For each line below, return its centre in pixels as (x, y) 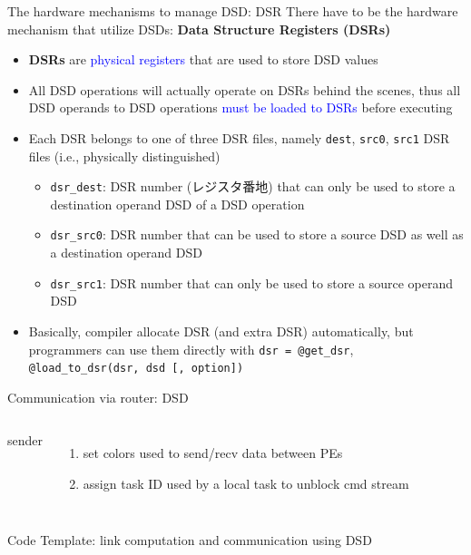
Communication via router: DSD (98, 397)
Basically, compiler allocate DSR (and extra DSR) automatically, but (221, 331)
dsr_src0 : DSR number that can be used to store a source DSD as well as (257, 234)
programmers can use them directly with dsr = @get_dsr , (191, 349)
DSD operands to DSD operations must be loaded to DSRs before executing (240, 107)
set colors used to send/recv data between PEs (213, 453)
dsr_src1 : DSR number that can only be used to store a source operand (252, 282)
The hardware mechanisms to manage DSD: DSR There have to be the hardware (233, 11)
